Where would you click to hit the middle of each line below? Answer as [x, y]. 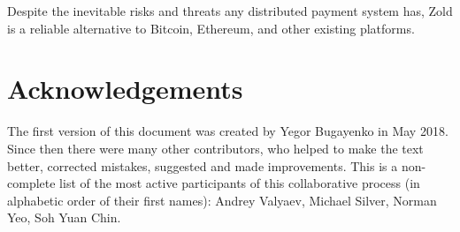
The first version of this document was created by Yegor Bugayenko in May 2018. [228, 131]
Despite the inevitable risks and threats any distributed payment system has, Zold [230, 11]
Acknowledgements [125, 89]
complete [31, 183]
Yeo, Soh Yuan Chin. [64, 217]
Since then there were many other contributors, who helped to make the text [215, 148]
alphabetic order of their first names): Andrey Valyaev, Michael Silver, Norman [222, 200]
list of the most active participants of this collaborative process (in [240, 183]
